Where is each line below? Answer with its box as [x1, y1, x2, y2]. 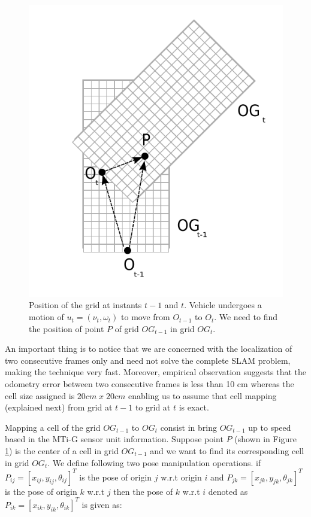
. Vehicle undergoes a [184, 299, 262, 311]
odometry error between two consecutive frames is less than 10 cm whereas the [5, 378, 294, 390]
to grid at [135, 401, 171, 413]
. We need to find [214, 311, 277, 323]
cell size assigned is [5, 389, 75, 402]
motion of [29, 311, 64, 323]
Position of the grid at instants [29, 299, 142, 311]
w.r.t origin [161, 470, 202, 483]
